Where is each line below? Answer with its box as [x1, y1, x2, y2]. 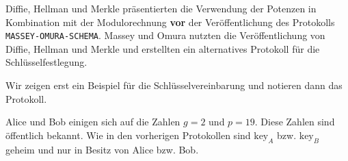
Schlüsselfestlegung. [5, 55, 88, 69]
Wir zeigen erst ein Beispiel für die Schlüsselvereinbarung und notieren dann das [5, 78, 343, 92]
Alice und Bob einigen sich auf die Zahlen [5, 114, 180, 129]
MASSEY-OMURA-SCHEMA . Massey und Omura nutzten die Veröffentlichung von [5, 28, 325, 42]
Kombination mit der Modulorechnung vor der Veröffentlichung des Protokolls [5, 14, 335, 29]
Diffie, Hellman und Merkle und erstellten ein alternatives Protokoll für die [5, 41, 320, 55]
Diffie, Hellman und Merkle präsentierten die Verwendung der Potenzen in [5, 1, 317, 15]
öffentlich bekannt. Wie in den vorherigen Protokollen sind [5, 127, 251, 142]
